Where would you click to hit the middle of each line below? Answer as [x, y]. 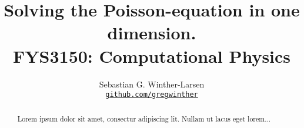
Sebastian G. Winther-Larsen [152, 84]
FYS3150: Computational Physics [152, 55]
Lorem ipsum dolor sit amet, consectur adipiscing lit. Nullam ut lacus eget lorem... [144, 118]
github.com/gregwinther [152, 95]
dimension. [152, 33]
